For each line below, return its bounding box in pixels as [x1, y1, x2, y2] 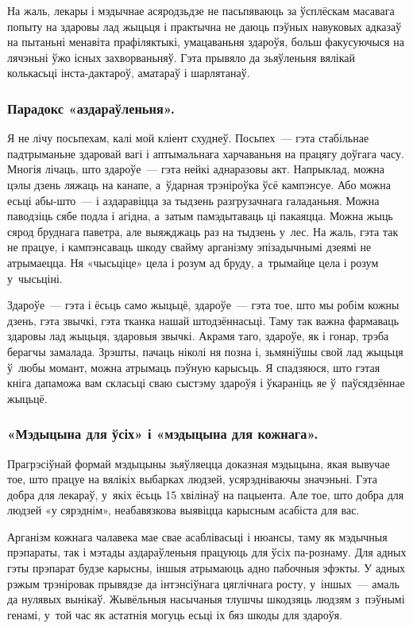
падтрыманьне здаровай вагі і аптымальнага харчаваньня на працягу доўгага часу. [7, 145, 404, 161]
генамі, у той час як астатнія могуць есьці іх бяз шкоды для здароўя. [7, 606, 343, 622]
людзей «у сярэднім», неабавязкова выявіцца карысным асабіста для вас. [7, 502, 360, 518]
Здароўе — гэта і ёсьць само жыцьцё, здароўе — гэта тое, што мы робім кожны [7, 297, 399, 313]
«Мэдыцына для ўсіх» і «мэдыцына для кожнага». [7, 424, 318, 444]
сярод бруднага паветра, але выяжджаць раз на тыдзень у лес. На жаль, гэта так [7, 223, 399, 239]
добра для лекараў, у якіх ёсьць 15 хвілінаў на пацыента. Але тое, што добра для [7, 486, 404, 502]
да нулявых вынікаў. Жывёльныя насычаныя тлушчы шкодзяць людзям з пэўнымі [7, 591, 405, 607]
